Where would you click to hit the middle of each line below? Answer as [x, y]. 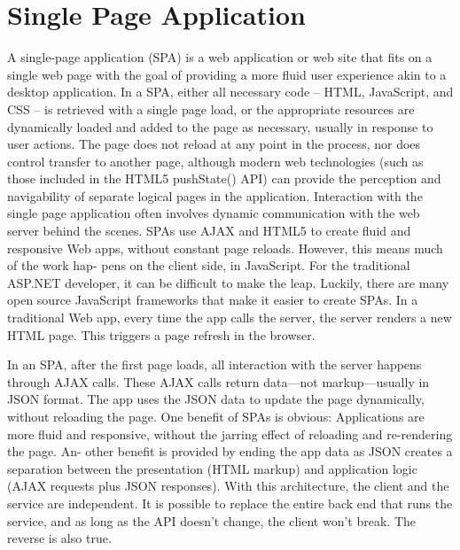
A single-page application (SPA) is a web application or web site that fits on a [220, 57]
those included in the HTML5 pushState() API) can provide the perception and [224, 178]
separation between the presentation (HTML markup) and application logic [212, 468]
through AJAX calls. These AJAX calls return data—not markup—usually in [218, 381]
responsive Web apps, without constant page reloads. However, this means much [225, 248]
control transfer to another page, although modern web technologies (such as [215, 161]
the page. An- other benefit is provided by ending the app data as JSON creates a [230, 451]
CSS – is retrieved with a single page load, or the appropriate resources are [211, 108]
